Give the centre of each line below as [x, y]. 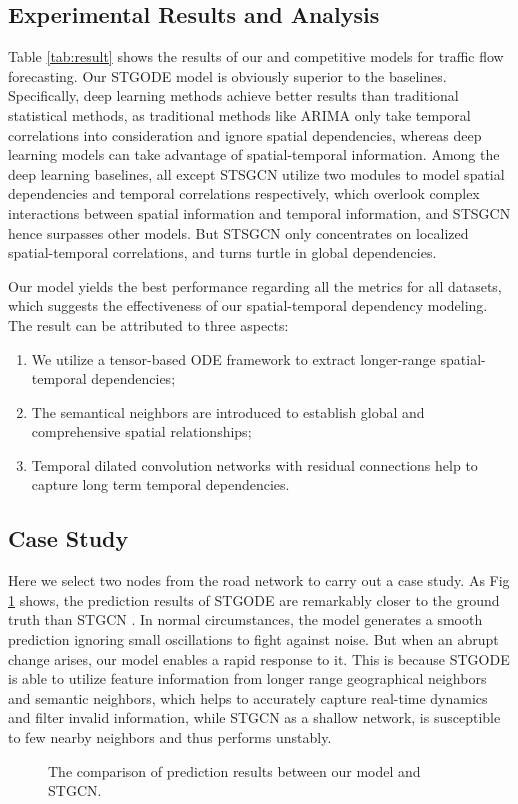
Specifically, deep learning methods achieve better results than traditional [233, 95]
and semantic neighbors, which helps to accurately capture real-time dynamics [248, 697]
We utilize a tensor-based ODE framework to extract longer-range [233, 358]
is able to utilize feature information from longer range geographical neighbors [247, 678]
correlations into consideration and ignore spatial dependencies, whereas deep [245, 134]
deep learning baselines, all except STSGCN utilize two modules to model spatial [256, 173]
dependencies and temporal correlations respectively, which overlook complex [244, 193]
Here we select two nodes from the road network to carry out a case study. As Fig [259, 580]
